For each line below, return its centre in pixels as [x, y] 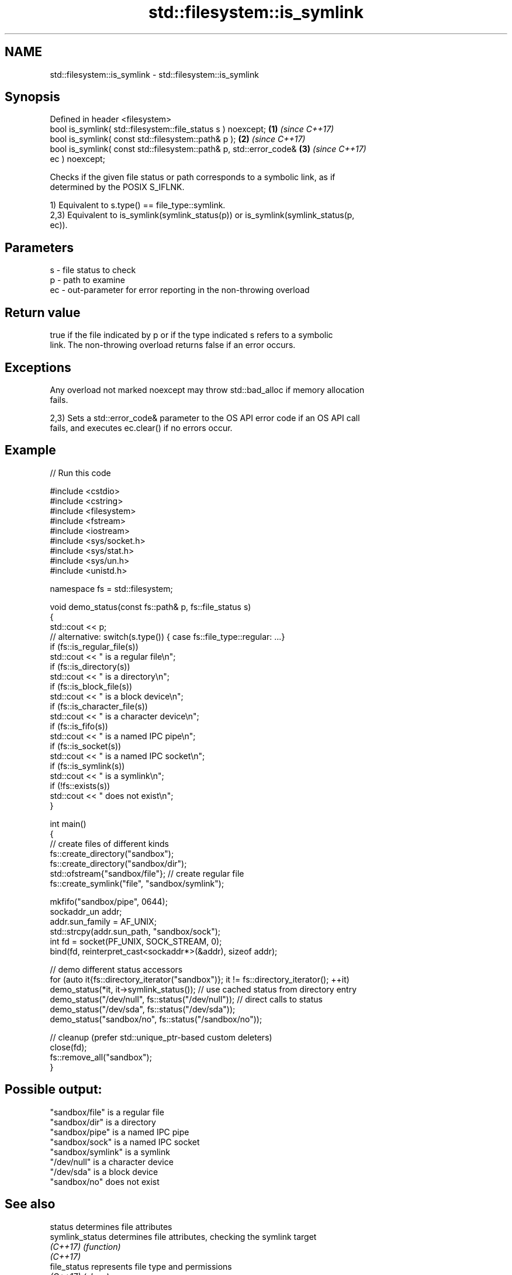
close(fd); [68, 1047]
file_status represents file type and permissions [141, 1266]
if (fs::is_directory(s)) [90, 666]
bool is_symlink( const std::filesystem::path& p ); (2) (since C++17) [178, 139]
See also [30, 1204]
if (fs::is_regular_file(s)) [94, 646]
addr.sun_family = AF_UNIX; [103, 921]
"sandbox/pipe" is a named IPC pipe [120, 1132]
